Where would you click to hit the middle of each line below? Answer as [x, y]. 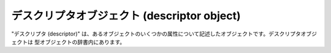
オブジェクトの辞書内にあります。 [82, 42]
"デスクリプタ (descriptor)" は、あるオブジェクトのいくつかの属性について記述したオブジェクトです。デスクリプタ [156, 34]
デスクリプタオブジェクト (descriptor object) [126, 16]
